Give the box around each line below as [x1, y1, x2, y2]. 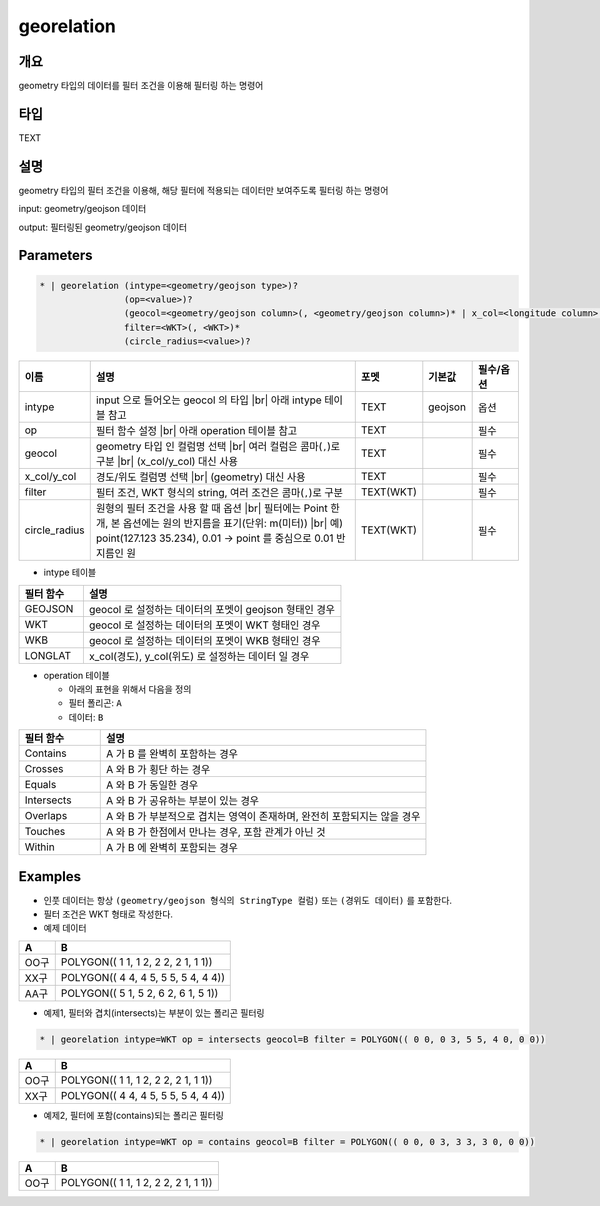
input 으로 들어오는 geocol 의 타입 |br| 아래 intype [95, 393, 322, 407]
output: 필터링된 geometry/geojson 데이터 [18, 221, 188, 233]
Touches [24, 825, 66, 839]
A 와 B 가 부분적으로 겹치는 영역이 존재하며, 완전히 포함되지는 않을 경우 [105, 810, 421, 824]
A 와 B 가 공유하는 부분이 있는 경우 [105, 794, 260, 808]
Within [24, 840, 55, 854]
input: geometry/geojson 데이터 [18, 203, 147, 215]
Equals [24, 778, 57, 792]
